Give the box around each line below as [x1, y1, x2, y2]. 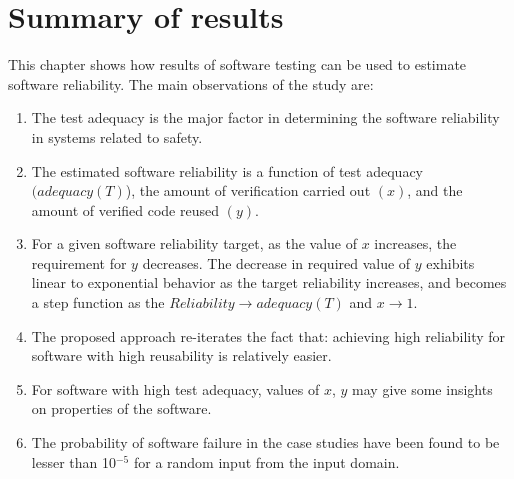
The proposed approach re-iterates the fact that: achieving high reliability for [31, 325, 506, 346]
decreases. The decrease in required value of [142, 252, 411, 273]
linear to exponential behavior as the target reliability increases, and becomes [31, 272, 507, 293]
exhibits [426, 252, 475, 273]
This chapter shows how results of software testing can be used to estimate [8, 54, 467, 75]
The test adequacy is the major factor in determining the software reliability [31, 107, 500, 128]
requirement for [31, 252, 127, 273]
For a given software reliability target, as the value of [31, 233, 358, 254]
